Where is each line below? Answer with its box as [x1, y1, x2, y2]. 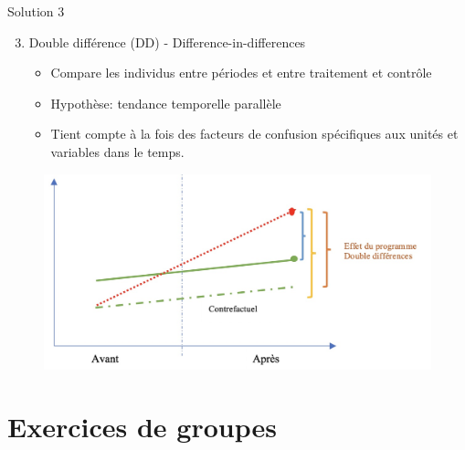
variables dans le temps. [50, 141, 185, 161]
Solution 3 [7, 2, 65, 20]
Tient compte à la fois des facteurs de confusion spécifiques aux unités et [50, 124, 459, 143]
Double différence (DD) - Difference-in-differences [28, 32, 306, 51]
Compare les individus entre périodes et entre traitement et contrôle [50, 63, 432, 82]
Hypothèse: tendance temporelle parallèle [50, 93, 281, 112]
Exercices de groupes [7, 408, 277, 445]
